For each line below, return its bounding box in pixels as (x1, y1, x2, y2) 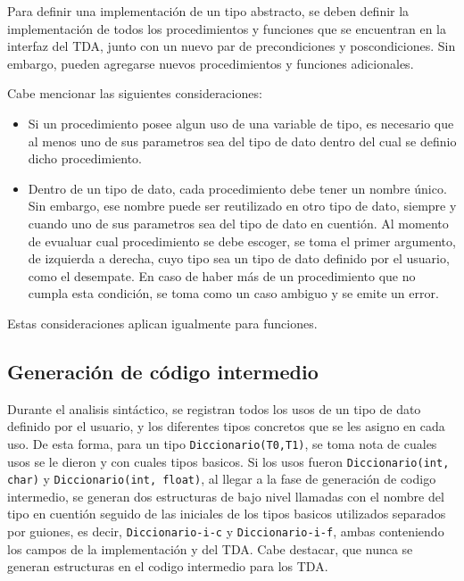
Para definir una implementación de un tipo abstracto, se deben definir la (7, 2, 410, 20)
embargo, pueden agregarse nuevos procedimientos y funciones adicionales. (7, 54, 414, 72)
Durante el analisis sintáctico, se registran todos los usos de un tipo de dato (7, 399, 421, 418)
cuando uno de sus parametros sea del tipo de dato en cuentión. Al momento (28, 213, 449, 232)
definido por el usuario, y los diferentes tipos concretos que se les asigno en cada (7, 417, 445, 436)
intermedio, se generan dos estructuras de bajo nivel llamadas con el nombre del (7, 486, 444, 505)
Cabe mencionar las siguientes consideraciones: (7, 84, 262, 103)
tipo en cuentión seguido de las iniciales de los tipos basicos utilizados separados (7, 504, 446, 523)
